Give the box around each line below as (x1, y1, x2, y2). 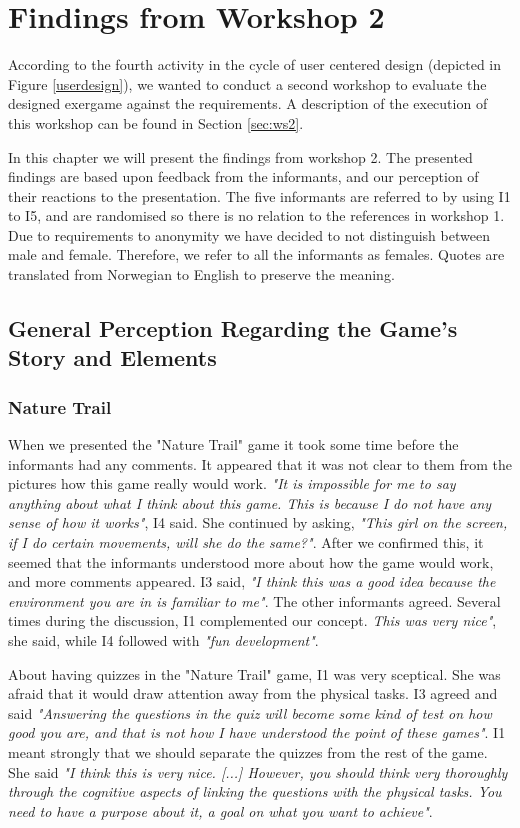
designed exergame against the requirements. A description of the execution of (8, 93, 488, 114)
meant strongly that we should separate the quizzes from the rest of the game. (8, 741, 488, 762)
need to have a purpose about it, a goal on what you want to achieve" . (8, 800, 433, 821)
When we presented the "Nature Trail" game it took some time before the (8, 434, 459, 455)
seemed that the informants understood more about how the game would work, (8, 551, 494, 572)
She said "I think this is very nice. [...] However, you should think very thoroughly (8, 761, 508, 782)
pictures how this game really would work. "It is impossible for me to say (8, 473, 456, 494)
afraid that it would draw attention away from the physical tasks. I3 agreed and (8, 683, 498, 704)
